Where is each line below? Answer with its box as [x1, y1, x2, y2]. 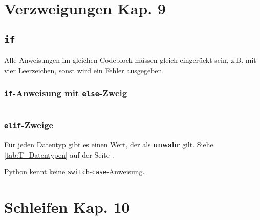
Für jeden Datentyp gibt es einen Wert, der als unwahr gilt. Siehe [4, 139, 213, 149]
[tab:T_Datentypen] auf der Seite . [4, 149, 114, 160]
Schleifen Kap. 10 [4, 196, 130, 217]
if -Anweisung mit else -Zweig [4, 86, 127, 99]
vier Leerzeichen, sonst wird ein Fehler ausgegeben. [4, 64, 164, 75]
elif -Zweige [4, 119, 54, 131]
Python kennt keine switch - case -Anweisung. [4, 166, 145, 177]
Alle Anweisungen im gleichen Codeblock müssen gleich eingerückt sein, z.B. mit [4, 55, 256, 65]
